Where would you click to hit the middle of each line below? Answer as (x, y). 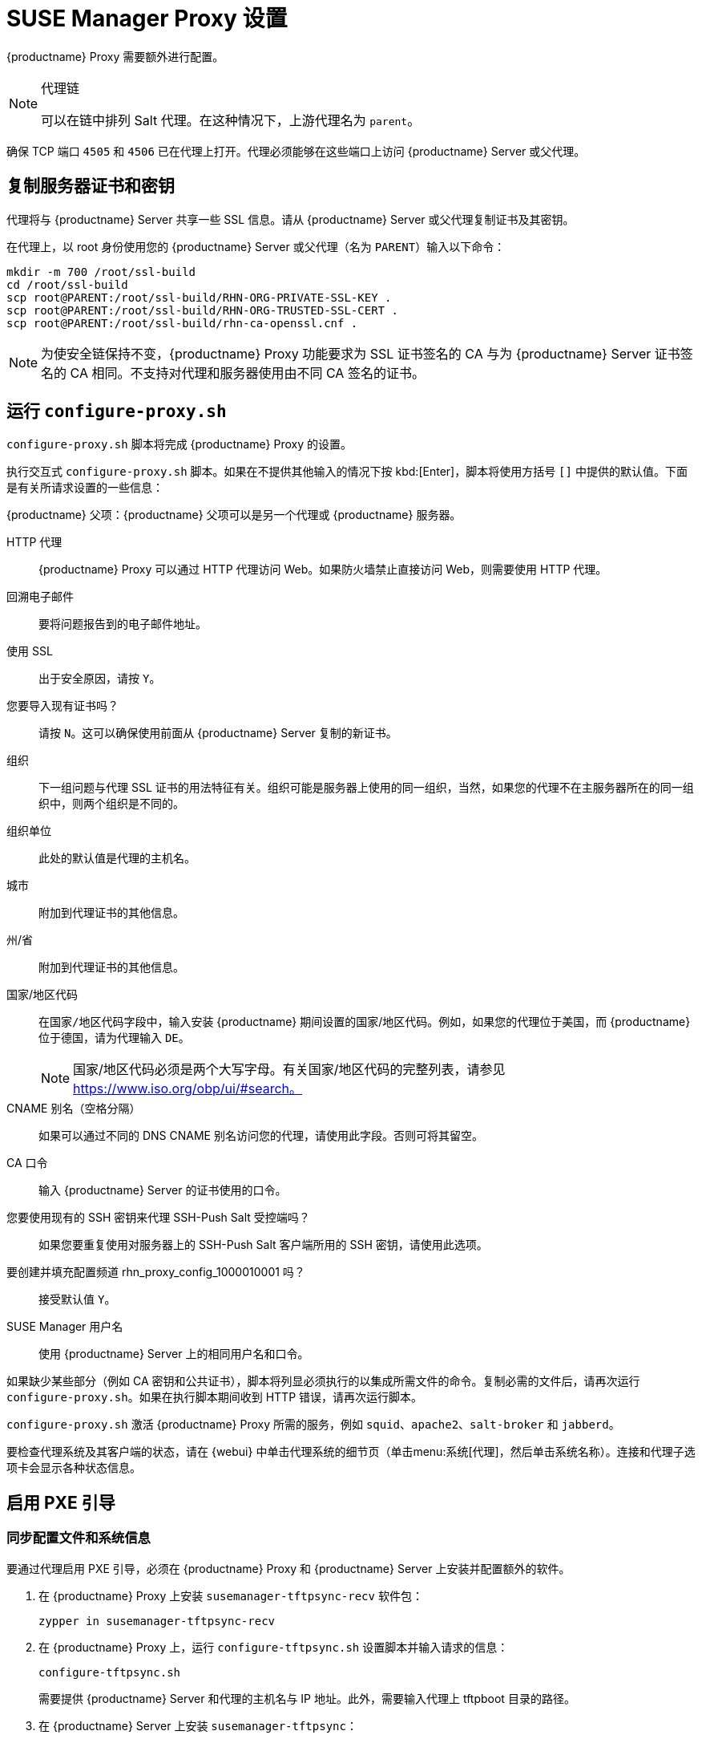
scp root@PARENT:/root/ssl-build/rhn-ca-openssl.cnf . (182, 323)
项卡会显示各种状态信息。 (74, 1468)
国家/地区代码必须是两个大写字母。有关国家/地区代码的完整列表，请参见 (289, 1070)
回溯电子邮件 (40, 597)
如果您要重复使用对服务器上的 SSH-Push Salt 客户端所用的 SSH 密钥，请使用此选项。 (263, 1245)
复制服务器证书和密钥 (91, 186)
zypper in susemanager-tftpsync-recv (157, 1621)
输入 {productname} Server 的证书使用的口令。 (163, 1190)
